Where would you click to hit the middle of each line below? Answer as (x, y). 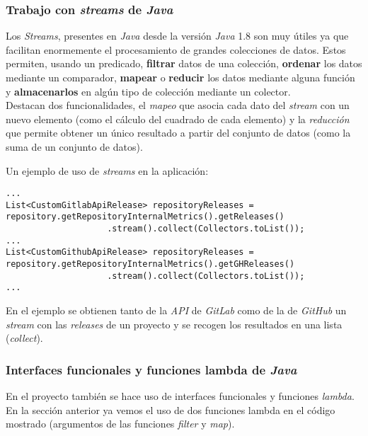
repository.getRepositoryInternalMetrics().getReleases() (145, 217)
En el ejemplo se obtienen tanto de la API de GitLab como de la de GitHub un (176, 310)
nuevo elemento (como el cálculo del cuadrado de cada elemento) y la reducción (178, 119)
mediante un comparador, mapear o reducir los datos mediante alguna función (180, 77)
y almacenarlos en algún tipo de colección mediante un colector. (148, 91)
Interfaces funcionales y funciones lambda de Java (151, 369)
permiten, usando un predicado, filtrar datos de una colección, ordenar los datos (184, 63)
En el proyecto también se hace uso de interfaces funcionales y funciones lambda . (180, 396)
